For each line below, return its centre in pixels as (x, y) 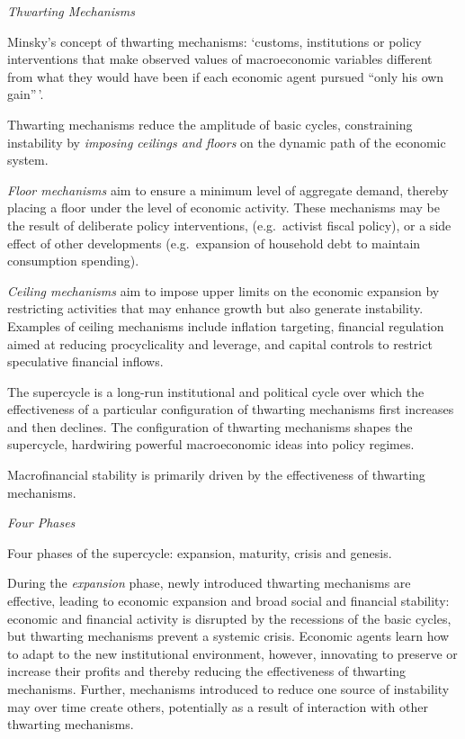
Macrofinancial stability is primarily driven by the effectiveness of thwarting (216, 475)
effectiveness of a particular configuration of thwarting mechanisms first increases (231, 409)
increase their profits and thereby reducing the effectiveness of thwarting (207, 671)
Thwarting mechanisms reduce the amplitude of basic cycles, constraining (210, 124)
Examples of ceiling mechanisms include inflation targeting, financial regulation (226, 325)
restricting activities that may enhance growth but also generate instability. (215, 308)
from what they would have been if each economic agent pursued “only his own (226, 76)
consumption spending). (73, 261)
